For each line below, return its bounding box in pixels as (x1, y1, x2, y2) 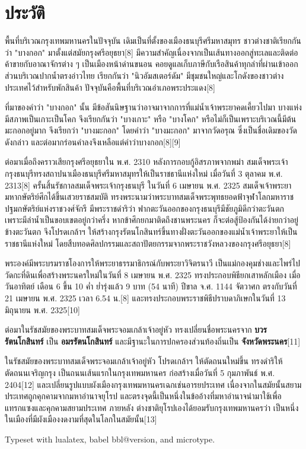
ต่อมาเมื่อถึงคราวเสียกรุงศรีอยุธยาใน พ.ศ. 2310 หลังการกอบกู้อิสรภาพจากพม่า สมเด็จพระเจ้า (5, 155, 288, 168)
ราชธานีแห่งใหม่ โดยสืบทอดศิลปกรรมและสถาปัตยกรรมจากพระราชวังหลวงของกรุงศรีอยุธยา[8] (5, 237, 291, 249)
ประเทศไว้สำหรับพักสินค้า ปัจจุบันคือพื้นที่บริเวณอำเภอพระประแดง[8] (5, 81, 215, 93)
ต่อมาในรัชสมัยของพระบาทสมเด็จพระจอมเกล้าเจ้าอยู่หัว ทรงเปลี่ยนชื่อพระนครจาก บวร (5, 323, 267, 336)
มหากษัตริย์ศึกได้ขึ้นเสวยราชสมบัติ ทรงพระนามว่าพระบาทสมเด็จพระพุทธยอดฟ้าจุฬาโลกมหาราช (5, 190, 294, 203)
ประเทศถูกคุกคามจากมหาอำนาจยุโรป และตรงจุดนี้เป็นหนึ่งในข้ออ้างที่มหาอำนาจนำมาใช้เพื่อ (5, 390, 282, 402)
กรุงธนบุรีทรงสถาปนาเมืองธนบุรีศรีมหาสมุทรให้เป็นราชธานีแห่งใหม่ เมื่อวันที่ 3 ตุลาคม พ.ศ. (5, 167, 283, 180)
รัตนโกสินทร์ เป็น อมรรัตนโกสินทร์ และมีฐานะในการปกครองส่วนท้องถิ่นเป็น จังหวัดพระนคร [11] (5, 335, 301, 347)
